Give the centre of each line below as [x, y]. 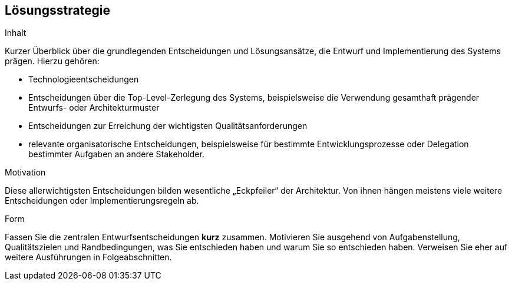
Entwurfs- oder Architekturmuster [94, 108]
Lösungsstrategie [58, 10]
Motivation [25, 173]
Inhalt [16, 33]
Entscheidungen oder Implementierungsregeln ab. [102, 201]
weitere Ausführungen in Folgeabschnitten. [88, 257]
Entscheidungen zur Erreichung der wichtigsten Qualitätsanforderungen [168, 126]
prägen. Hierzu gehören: [52, 61]
